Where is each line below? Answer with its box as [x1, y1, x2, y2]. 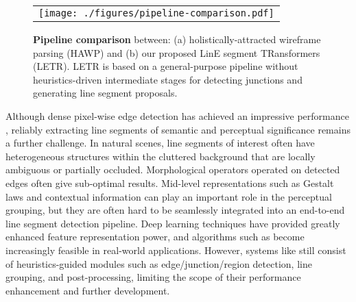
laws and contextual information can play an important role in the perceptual [5, 189, 332, 203]
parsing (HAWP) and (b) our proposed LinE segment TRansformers [33, 45, 320, 60]
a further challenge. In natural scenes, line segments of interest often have [5, 136, 315, 150]
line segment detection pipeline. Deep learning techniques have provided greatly [5, 216, 340, 230]
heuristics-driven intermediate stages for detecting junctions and [33, 72, 302, 86]
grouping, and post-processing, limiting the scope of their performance [5, 270, 301, 284]
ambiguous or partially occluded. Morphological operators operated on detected [5, 162, 340, 177]
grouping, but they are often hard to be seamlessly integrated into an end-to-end [5, 203, 345, 217]
